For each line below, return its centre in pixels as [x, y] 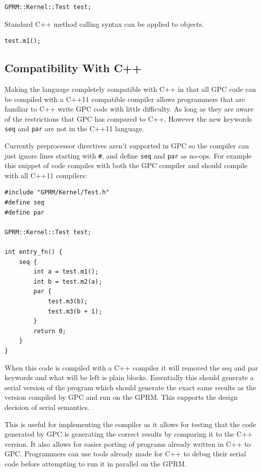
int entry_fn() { [34, 252]
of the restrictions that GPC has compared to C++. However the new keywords [128, 118]
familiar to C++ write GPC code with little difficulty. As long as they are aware [129, 109]
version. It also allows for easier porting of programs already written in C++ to [128, 443]
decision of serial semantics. [47, 407]
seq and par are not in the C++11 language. [74, 128]
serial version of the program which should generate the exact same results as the [130, 387]
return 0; [50, 331]
